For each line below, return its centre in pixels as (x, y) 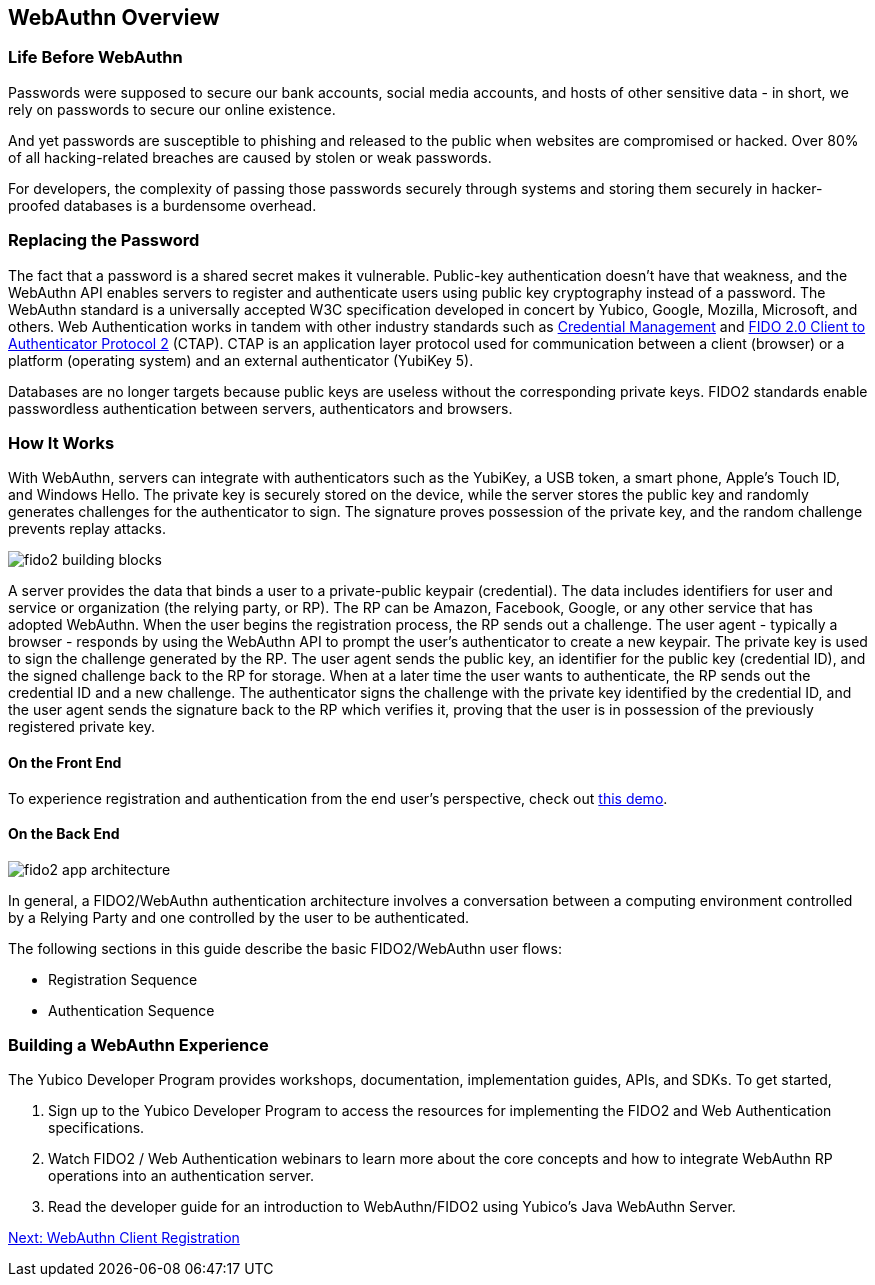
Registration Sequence (123, 979)
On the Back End (64, 834)
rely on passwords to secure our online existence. (172, 109)
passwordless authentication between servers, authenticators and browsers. (260, 408)
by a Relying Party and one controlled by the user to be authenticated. (239, 917)
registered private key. (81, 727)
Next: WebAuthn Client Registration (124, 1238)
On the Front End (65, 762)
